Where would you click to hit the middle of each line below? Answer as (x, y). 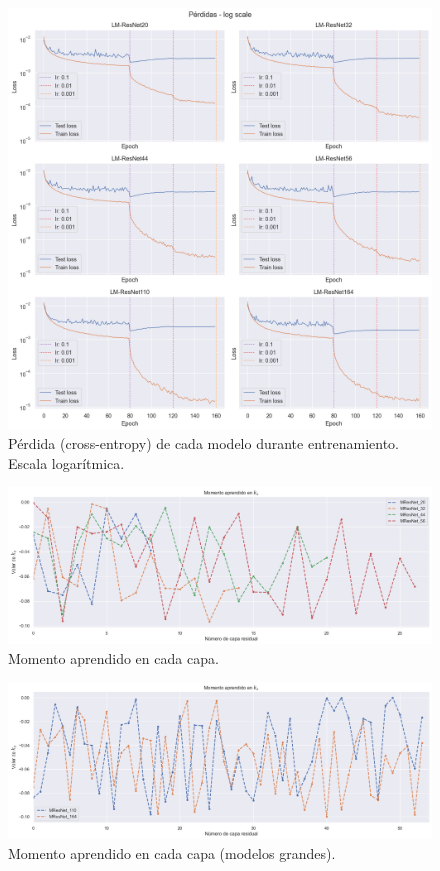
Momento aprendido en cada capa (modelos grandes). (172, 852)
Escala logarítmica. (66, 462)
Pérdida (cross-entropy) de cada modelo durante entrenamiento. (203, 443)
